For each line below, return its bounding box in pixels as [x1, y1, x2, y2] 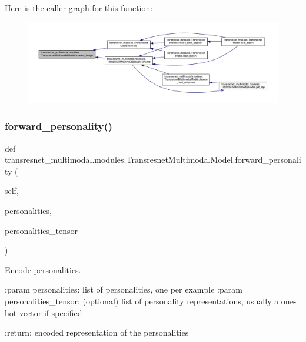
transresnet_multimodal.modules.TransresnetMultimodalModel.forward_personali [5, 153, 301, 166]
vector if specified [19, 306, 82, 318]
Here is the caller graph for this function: [5, 2, 153, 14]
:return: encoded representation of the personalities [5, 326, 189, 338]
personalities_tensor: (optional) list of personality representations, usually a [5, 295, 279, 307]
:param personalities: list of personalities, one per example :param [5, 283, 242, 296]
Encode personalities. [5, 263, 81, 276]
